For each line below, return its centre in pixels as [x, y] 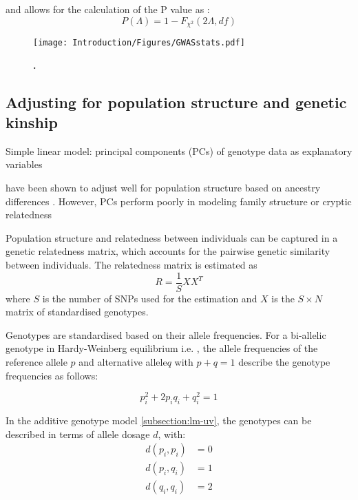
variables [24, 164]
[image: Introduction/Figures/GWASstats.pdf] [139, 43]
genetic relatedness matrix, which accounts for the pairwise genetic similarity [168, 251]
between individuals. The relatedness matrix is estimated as [131, 265]
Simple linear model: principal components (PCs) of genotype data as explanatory [179, 150]
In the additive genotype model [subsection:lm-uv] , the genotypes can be [159, 420]
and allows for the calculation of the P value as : [108, 9]
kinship [32, 122]
